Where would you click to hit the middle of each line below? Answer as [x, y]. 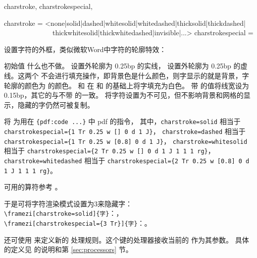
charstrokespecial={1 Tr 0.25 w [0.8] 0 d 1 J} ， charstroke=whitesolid [126, 141]
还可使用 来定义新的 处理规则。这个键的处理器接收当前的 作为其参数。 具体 [127, 239]
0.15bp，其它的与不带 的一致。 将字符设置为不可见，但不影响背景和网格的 [124, 95]
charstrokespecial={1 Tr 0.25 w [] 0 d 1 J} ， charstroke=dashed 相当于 [125, 131]
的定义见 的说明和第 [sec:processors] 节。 [68, 249]
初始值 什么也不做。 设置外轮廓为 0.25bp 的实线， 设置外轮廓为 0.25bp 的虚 [126, 66]
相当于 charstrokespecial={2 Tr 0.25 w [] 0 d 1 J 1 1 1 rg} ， [109, 151]
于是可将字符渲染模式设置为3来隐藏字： [68, 203]
